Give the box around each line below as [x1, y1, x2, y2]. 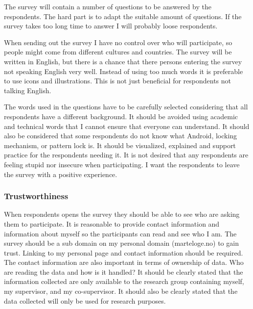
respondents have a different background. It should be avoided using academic [4, 111, 238, 121]
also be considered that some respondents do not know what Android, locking [4, 130, 237, 141]
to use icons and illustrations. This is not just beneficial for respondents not [4, 76, 231, 86]
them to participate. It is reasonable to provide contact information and [4, 218, 220, 229]
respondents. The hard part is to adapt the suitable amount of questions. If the [4, 11, 242, 21]
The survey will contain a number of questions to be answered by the [4, 1, 211, 11]
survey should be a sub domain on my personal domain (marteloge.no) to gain [4, 238, 239, 248]
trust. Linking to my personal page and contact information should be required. [4, 247, 243, 257]
